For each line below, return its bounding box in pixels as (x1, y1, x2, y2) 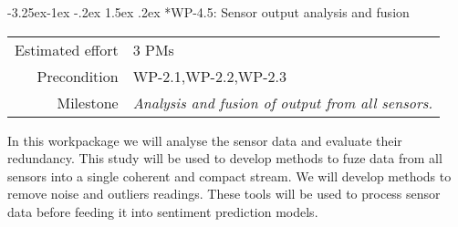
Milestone (57, 91, 119, 113)
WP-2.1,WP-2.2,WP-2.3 (132, 65, 286, 87)
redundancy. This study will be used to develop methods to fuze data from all (7, 149, 442, 168)
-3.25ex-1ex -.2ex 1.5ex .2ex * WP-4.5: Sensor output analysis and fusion (7, 3, 410, 21)
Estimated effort (15, 38, 119, 60)
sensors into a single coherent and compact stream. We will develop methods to (7, 166, 452, 185)
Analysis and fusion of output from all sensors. (132, 91, 433, 113)
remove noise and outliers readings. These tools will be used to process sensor (7, 184, 441, 203)
